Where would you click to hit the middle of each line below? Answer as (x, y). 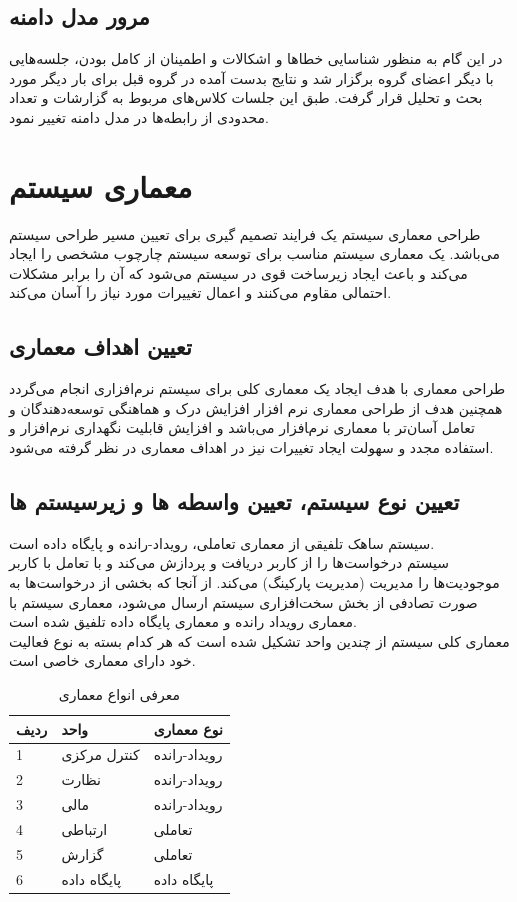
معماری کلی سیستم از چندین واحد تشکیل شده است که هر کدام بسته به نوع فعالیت (259, 640)
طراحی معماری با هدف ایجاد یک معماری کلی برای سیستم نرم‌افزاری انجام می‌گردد (257, 388)
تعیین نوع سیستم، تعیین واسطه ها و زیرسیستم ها (234, 501)
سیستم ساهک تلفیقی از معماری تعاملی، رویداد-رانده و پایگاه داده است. (222, 542)
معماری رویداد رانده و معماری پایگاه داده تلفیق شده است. (183, 621)
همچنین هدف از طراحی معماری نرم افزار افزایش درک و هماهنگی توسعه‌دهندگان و (256, 407)
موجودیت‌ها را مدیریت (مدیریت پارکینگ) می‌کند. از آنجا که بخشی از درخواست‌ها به (254, 582)
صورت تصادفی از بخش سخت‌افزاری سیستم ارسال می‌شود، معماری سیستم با (243, 601)
